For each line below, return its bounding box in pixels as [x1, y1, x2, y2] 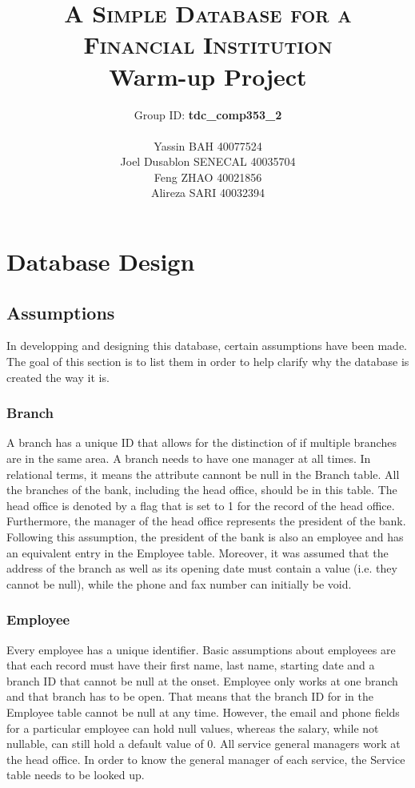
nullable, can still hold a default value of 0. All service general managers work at [6, 735, 401, 752]
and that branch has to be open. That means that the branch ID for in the [6, 688, 373, 705]
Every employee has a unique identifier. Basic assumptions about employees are [6, 641, 396, 657]
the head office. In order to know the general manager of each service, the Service [6, 750, 405, 767]
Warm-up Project [109, 59, 307, 92]
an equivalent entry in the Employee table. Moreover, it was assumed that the [6, 544, 389, 561]
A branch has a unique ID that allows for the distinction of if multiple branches [6, 434, 397, 451]
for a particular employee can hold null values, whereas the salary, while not [6, 719, 379, 736]
